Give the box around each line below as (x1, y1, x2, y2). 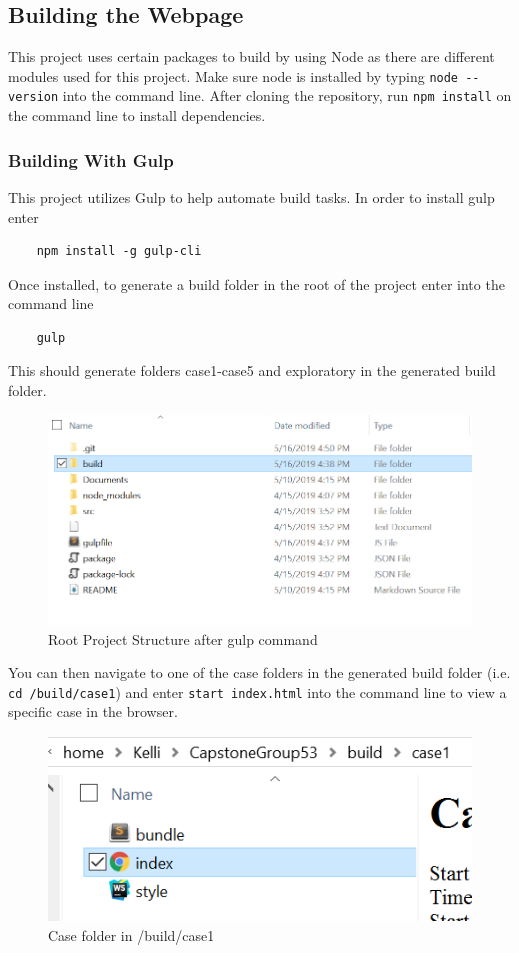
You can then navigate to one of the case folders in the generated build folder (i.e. (8, 662, 511, 683)
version (8, 90, 59, 105)
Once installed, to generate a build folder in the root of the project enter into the (8, 273, 505, 294)
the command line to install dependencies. (8, 105, 266, 126)
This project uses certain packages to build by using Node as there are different (8, 46, 495, 67)
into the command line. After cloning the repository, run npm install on (62, 85, 512, 106)
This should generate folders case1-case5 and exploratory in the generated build (8, 360, 496, 381)
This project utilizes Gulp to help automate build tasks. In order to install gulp (8, 186, 495, 207)
